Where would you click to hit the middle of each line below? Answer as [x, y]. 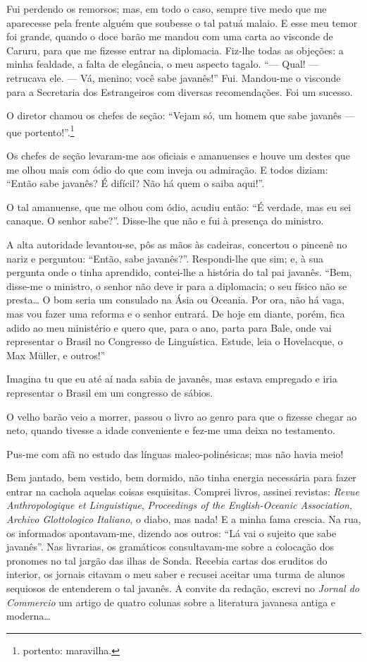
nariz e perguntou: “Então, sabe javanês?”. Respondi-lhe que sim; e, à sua [165, 258]
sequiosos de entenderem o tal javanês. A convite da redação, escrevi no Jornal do [183, 588]
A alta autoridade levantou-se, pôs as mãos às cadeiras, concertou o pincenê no [177, 244]
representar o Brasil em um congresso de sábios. [110, 392]
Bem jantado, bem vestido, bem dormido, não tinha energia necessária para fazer [181, 477]
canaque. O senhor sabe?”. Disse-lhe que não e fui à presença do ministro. [165, 221]
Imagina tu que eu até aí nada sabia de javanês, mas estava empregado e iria [172, 379]
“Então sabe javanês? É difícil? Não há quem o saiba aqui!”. [136, 183]
